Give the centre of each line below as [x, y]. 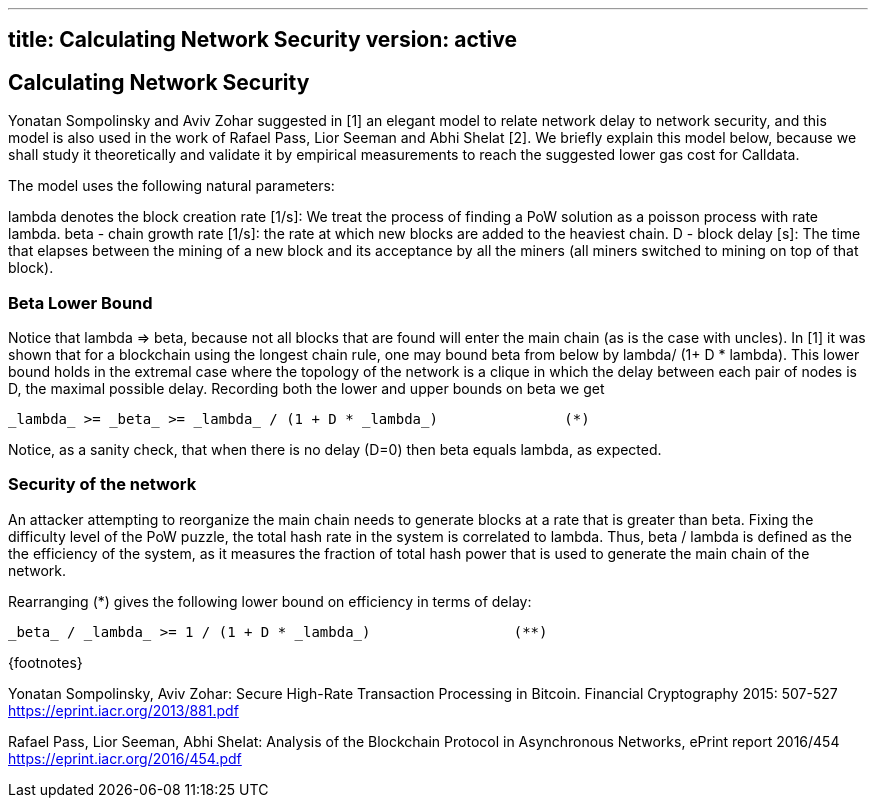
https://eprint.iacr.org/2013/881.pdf [123, 710]
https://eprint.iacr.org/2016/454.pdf [125, 758]
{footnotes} [45, 662]
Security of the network [102, 484]
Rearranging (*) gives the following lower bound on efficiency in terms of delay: [270, 601]
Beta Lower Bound [80, 302]
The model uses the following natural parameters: [171, 186]
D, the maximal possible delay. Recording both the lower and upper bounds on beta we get [306, 389]
